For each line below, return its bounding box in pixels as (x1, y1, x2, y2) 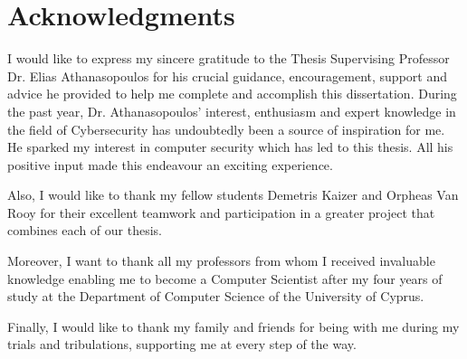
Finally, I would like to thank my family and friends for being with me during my (7, 316, 460, 335)
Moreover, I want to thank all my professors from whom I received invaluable (7, 251, 435, 270)
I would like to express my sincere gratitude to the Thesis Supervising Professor (7, 49, 450, 68)
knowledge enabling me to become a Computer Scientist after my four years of (7, 269, 443, 288)
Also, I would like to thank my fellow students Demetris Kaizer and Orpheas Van (7, 185, 459, 204)
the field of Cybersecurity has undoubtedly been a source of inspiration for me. (7, 119, 445, 138)
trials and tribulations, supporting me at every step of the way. (7, 335, 357, 354)
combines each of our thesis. (7, 221, 162, 240)
